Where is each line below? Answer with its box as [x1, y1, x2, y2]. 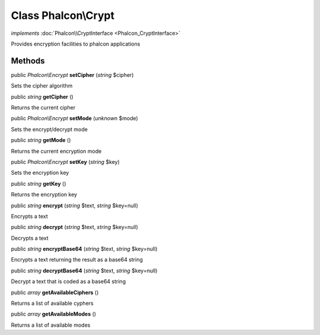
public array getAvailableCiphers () [11, 289, 99, 296]
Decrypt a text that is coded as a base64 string [11, 278, 126, 285]
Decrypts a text [11, 234, 49, 241]
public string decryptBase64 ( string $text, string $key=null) [11, 267, 158, 274]
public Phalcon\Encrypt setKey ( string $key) [11, 158, 120, 165]
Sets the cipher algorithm [11, 82, 73, 89]
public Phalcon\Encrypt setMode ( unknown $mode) [11, 115, 139, 122]
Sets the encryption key [11, 169, 69, 176]
